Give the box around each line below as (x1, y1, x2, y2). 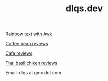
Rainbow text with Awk (5, 31, 52, 37)
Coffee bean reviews (5, 41, 49, 47)
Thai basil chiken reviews (5, 60, 58, 66)
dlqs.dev (65, 3, 103, 14)
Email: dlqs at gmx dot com (5, 70, 62, 76)
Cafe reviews (5, 50, 33, 56)
